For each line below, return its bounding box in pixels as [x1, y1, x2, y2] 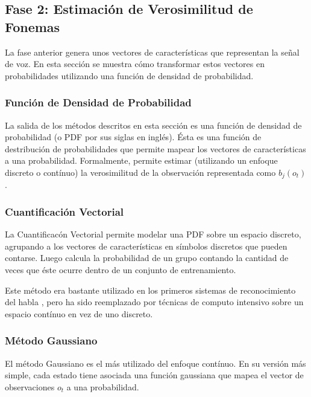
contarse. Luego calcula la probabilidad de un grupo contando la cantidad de [5, 251, 289, 264]
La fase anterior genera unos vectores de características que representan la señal [5, 45, 300, 58]
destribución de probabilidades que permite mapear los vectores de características [5, 142, 306, 155]
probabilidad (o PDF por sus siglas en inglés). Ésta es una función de [5, 131, 262, 143]
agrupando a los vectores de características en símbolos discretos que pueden [5, 239, 287, 252]
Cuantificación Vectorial [5, 204, 124, 219]
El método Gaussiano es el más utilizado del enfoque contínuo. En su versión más [5, 357, 306, 369]
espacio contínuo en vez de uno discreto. [5, 307, 153, 320]
